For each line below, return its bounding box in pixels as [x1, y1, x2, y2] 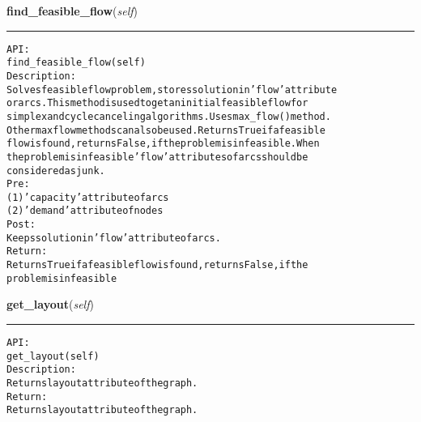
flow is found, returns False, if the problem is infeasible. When [6, 138, 320, 150]
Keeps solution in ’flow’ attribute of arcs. [6, 232, 221, 244]
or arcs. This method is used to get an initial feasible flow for [6, 97, 308, 109]
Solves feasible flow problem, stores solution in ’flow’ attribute [6, 83, 338, 96]
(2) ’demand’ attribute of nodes [6, 205, 164, 217]
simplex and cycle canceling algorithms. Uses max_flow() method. [6, 110, 331, 122]
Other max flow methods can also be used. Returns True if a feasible [6, 124, 325, 136]
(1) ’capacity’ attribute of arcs [6, 191, 169, 203]
